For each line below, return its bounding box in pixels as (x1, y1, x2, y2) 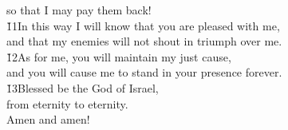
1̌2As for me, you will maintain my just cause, (6, 48, 231, 65)
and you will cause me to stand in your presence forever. (6, 64, 282, 81)
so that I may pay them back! (6, 2, 152, 18)
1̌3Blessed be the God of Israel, (6, 79, 159, 96)
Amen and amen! (6, 111, 90, 128)
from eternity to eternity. (6, 95, 128, 112)
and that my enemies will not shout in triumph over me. (6, 33, 282, 49)
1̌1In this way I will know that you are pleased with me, (6, 17, 280, 33)
